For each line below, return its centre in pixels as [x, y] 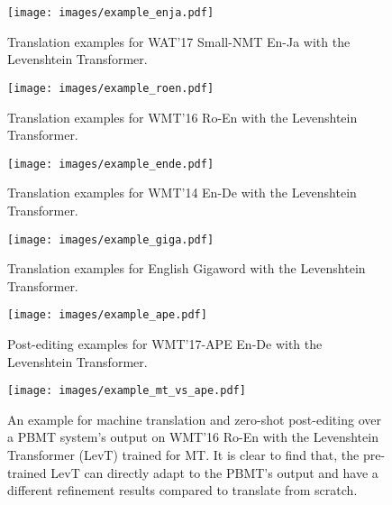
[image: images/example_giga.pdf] [111, 239]
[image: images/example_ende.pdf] [111, 164]
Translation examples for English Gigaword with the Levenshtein [187, 268]
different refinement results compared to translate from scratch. [182, 490]
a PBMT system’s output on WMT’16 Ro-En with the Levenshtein [193, 437]
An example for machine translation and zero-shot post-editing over [194, 419]
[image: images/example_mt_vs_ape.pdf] [127, 391]
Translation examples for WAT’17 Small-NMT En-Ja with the [179, 41]
